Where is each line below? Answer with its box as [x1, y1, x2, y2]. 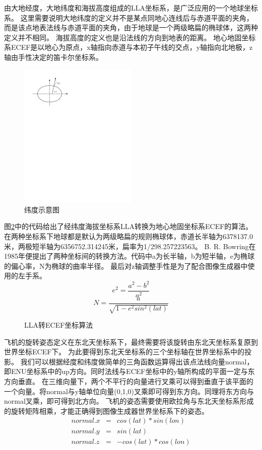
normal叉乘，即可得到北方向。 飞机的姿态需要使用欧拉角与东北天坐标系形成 [4, 396, 254, 406]
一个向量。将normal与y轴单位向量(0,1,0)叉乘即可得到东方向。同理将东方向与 [4, 386, 254, 396]
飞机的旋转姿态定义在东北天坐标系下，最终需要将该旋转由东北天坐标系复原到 [4, 336, 258, 347]
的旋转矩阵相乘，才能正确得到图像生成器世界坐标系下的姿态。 [4, 405, 209, 416]
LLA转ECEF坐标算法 [24, 320, 93, 330]
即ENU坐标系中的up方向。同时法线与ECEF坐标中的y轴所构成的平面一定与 [4, 366, 248, 377]
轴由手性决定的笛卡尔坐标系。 [4, 51, 103, 62]
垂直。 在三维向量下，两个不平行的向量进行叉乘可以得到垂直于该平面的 [18, 376, 253, 387]
